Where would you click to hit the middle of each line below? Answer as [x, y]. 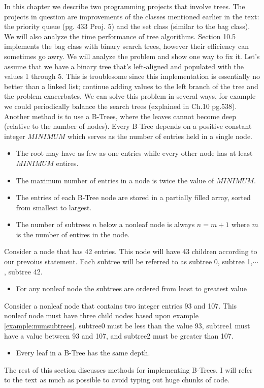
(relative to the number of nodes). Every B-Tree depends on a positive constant [128, 126]
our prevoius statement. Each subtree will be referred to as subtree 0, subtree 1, [128, 261]
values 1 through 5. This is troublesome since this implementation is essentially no [132, 76]
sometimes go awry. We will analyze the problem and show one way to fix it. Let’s [132, 56]
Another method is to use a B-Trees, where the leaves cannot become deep [120, 116]
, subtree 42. [23, 271]
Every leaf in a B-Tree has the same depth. [83, 353]
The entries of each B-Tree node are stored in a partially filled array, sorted [133, 197]
